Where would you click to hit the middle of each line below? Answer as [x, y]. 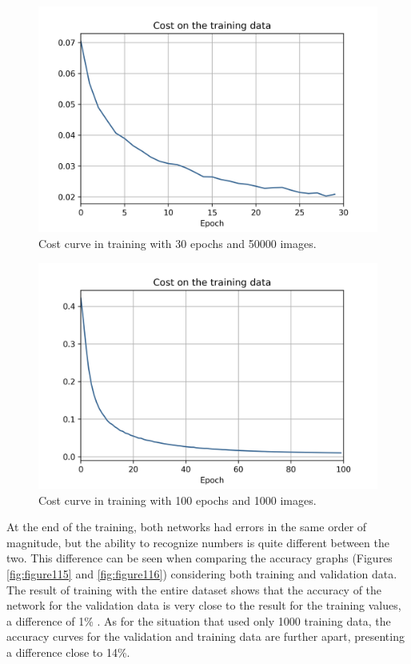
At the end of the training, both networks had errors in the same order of [187, 527]
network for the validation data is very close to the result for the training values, [204, 605]
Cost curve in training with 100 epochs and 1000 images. [178, 500]
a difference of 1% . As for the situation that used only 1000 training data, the [199, 620]
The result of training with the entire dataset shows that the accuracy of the [194, 589]
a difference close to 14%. [68, 652]
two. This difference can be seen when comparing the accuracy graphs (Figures [200, 558]
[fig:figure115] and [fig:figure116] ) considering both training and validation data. [202, 573]
